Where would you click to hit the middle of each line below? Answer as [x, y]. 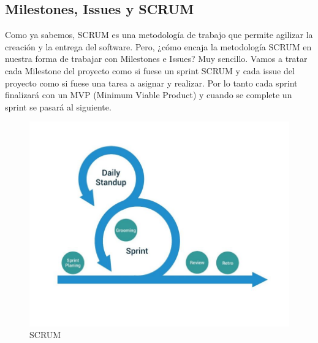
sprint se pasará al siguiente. [58, 106]
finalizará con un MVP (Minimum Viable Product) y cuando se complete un [149, 95]
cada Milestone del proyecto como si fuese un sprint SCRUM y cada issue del [150, 70]
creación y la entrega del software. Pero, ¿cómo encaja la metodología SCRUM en [158, 46]
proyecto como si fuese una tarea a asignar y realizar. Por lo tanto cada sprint [151, 83]
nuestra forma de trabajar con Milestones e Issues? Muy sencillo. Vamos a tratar [156, 59]
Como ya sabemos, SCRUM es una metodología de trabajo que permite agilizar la [159, 35]
